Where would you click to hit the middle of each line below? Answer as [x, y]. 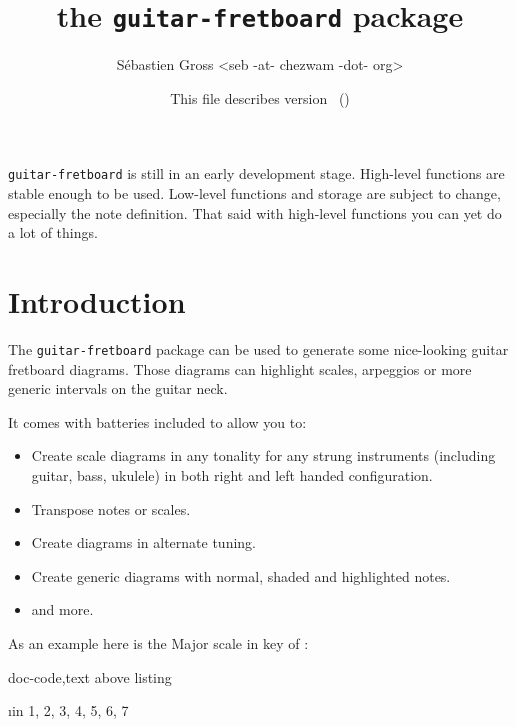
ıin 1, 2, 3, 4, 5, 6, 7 [68, 710]
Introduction [97, 301]
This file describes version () [260, 97]
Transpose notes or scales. [111, 508]
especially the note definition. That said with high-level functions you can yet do [255, 212]
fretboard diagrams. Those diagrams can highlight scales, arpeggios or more [240, 368]
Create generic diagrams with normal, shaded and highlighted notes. [241, 575]
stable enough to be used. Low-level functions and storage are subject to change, [254, 193]
